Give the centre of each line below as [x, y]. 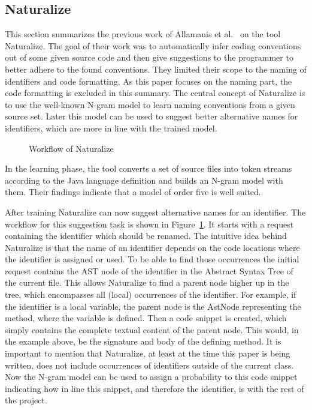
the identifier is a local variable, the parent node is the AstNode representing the [153, 306]
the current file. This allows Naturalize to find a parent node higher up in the [147, 282]
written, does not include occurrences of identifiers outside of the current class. [149, 365]
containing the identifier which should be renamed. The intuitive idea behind [146, 236]
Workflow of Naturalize [71, 148]
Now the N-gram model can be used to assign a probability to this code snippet [151, 377]
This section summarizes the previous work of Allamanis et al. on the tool [143, 34]
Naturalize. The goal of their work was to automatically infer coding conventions [153, 45]
